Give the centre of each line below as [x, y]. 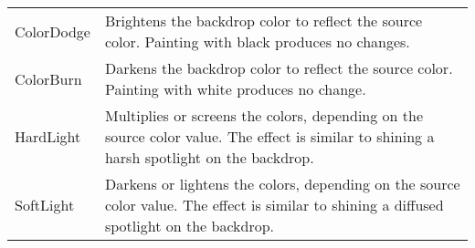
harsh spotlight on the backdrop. [209, 157]
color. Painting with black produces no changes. [257, 41]
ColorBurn [48, 78]
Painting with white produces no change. [235, 89]
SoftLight [45, 205]
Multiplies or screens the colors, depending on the [264, 115]
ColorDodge [53, 31]
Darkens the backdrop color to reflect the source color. [279, 68]
